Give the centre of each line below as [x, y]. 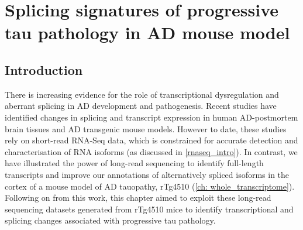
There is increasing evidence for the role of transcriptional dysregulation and [142, 94]
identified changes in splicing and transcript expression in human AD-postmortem [151, 117]
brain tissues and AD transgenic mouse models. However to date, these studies [146, 128]
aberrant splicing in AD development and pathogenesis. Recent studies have [141, 106]
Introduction [44, 69]
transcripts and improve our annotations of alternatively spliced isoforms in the [147, 174]
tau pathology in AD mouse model [147, 32]
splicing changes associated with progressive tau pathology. [110, 220]
